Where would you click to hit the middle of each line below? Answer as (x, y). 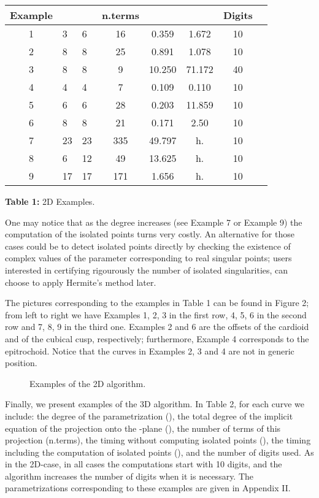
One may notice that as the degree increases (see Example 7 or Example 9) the (154, 222)
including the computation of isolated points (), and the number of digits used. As (159, 452)
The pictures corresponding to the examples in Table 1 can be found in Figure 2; (157, 303)
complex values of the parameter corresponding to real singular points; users (148, 258)
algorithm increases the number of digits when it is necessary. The (129, 476)
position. (21, 363)
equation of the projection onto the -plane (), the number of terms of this (143, 428)
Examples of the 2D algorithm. (88, 383)
